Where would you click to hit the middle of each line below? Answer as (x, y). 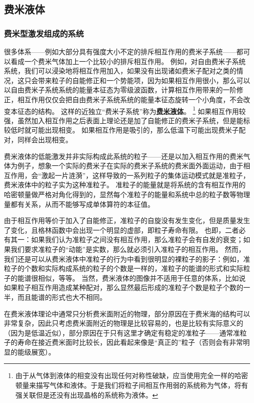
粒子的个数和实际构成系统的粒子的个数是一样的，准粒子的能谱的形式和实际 (124, 268)
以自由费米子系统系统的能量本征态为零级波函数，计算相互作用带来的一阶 (120, 90)
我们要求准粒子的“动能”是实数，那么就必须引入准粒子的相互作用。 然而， (128, 249)
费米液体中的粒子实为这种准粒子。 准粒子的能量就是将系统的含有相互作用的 (125, 185)
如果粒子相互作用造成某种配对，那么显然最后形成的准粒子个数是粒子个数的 (124, 287)
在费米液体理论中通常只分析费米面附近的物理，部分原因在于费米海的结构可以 (127, 313)
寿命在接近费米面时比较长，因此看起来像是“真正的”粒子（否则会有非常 (130, 342)
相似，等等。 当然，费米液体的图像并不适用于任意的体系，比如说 (142, 278)
